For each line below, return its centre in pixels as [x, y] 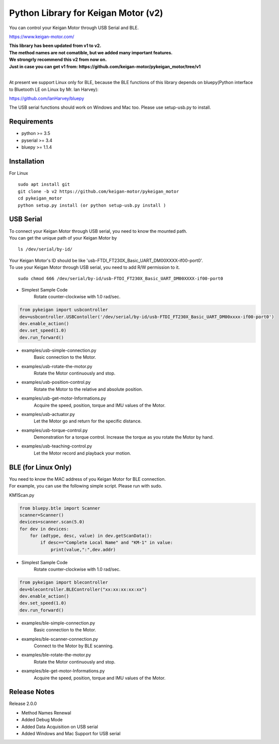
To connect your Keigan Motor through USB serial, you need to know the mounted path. [98, 231]
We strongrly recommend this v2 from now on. [58, 60]
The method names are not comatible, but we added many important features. [91, 52]
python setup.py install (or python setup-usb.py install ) [92, 205]
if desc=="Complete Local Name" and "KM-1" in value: [106, 543]
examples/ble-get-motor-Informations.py [63, 671]
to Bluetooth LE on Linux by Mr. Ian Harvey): [54, 89]
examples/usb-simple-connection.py [59, 350]
